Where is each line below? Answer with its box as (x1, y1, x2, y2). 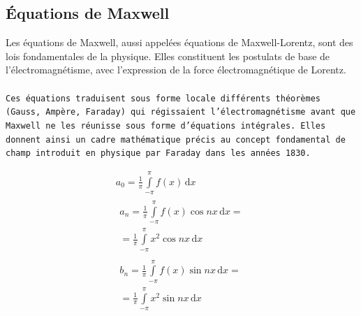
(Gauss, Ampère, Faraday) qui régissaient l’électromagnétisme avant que (6, 107, 356, 117)
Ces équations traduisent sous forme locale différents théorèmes (6, 93, 321, 103)
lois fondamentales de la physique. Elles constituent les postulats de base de (6, 48, 330, 63)
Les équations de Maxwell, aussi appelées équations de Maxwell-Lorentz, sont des (6, 35, 353, 50)
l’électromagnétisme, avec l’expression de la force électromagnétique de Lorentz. (6, 62, 346, 77)
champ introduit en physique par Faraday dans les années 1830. (6, 148, 311, 159)
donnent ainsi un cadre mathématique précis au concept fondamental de (6, 134, 346, 145)
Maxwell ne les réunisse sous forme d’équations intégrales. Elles (6, 120, 326, 131)
